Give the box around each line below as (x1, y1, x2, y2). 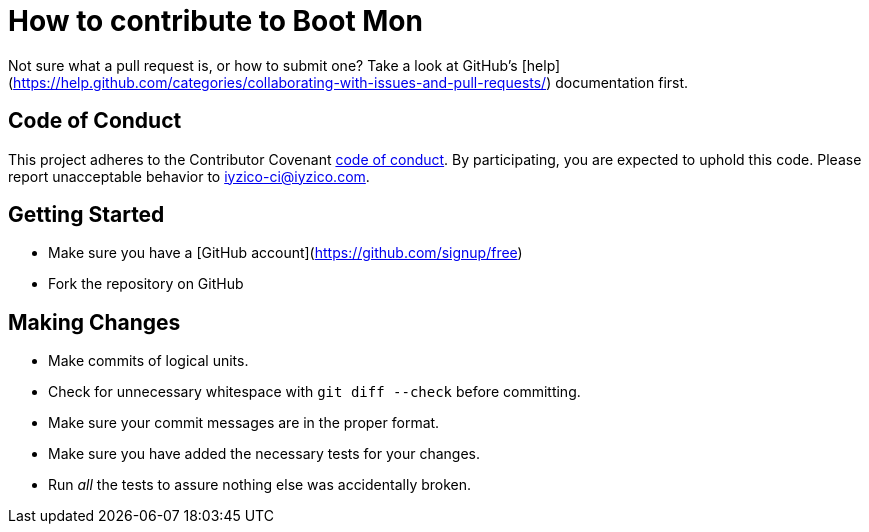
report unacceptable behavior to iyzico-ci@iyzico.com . (8, 167, 370, 185)
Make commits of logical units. (48, 352, 249, 370)
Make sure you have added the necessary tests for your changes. (48, 445, 480, 463)
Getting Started (8, 202, 165, 228)
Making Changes (8, 309, 181, 335)
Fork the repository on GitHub (48, 275, 244, 293)
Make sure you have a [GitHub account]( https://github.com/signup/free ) (48, 244, 523, 262)
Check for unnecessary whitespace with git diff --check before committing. (48, 383, 581, 401)
